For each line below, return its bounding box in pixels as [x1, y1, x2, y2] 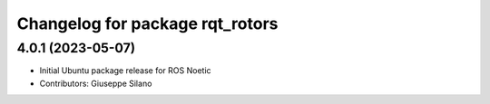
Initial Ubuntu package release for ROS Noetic [39, 65, 212, 76]
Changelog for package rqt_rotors [16, 14, 279, 33]
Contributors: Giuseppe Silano [39, 78, 152, 89]
